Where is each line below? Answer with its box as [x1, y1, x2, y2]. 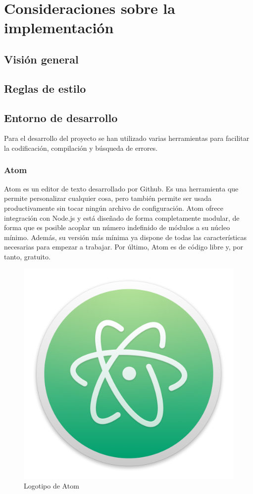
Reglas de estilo [4, 80, 86, 96]
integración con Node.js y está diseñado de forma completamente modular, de [4, 212, 240, 223]
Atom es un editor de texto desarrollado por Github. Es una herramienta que [4, 183, 239, 193]
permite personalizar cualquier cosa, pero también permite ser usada [4, 193, 212, 203]
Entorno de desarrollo [4, 110, 118, 125]
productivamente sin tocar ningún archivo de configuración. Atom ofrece [4, 202, 223, 213]
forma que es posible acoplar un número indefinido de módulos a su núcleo [4, 222, 230, 233]
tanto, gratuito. [4, 251, 51, 261]
